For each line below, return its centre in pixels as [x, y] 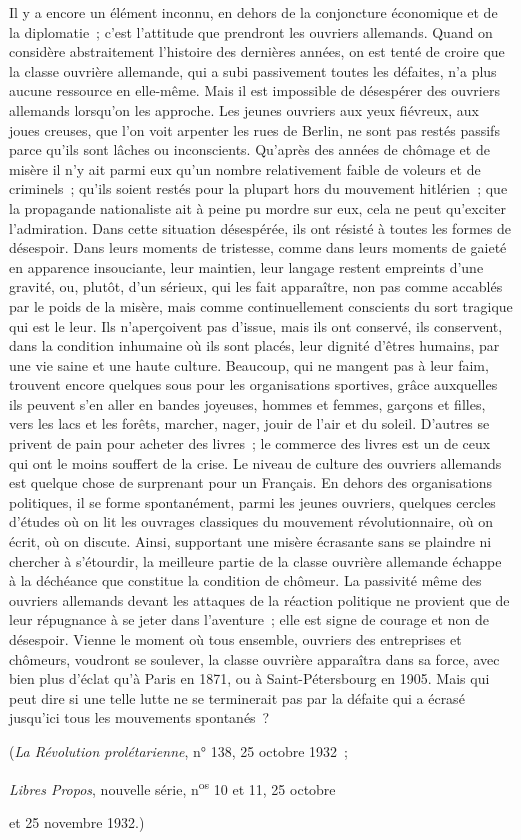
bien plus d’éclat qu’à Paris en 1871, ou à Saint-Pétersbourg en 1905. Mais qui [249, 678]
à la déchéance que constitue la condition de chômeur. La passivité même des [245, 580]
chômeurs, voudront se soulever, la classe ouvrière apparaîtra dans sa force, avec [254, 658]
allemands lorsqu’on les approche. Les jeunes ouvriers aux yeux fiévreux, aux [244, 109]
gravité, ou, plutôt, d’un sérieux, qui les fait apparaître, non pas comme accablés [256, 286]
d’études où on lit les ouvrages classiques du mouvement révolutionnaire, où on [251, 521]
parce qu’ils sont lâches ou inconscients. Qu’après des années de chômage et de [249, 149]
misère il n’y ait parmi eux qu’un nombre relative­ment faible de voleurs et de [245, 168]
